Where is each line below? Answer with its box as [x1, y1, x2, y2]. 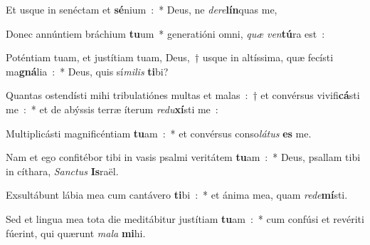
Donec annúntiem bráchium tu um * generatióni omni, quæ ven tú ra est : [6, 26, 325, 41]
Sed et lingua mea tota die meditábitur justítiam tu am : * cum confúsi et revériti [6, 211, 364, 226]
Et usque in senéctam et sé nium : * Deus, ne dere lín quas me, [6, 2, 277, 16]
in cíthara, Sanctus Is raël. [6, 163, 119, 178]
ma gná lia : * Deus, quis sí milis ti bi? [6, 63, 169, 78]
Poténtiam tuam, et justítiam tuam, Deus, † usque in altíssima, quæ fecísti [6, 50, 334, 65]
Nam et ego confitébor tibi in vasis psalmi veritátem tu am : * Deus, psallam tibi [6, 150, 361, 165]
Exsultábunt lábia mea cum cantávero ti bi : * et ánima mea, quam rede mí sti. [6, 187, 348, 202]
